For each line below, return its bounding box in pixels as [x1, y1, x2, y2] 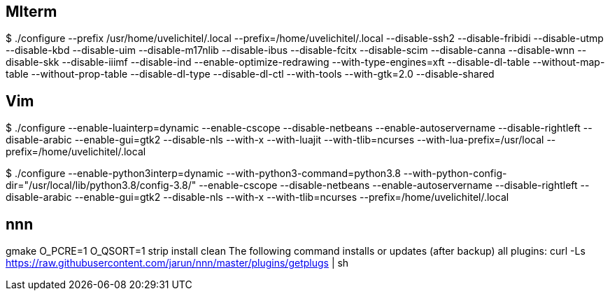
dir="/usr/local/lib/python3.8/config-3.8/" [6, 179, 197, 192]
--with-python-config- [403, 167, 507, 180]
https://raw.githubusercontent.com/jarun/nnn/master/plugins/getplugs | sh [6, 257, 349, 269]
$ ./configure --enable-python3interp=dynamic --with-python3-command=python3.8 [6, 167, 401, 180]
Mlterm [6, 3, 57, 20]
